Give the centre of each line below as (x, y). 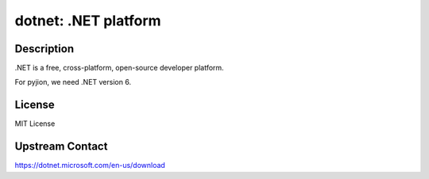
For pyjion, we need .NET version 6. (73, 82)
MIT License (35, 124)
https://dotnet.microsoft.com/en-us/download (90, 166)
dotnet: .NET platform (88, 21)
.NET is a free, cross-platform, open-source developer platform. (119, 68)
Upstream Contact (61, 147)
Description (44, 49)
